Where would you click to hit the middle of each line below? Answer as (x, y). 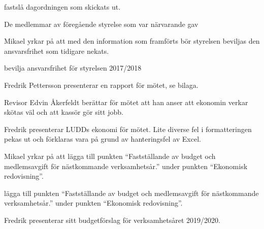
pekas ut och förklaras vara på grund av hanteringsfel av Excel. (103, 139)
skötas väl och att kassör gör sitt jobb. (64, 112)
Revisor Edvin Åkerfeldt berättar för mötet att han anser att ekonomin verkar (126, 102)
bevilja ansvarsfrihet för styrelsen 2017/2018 (73, 68)
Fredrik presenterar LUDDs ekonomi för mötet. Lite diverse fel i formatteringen (128, 129)
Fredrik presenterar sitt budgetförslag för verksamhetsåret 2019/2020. (112, 220)
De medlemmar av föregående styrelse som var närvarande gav (101, 24)
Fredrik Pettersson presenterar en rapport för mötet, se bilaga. (101, 85)
